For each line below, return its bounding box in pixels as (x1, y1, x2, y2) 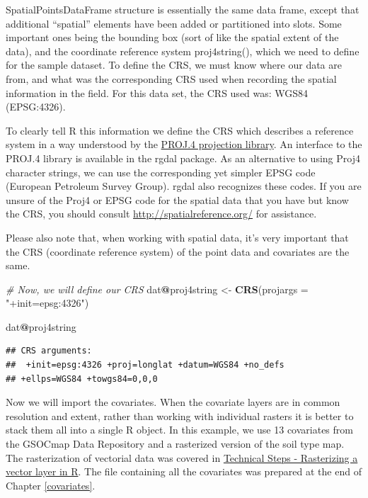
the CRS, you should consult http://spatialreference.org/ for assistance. (6, 206, 317, 221)
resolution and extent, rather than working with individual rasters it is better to (6, 408, 354, 423)
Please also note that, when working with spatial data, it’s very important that (6, 230, 349, 244)
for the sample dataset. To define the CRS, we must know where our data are (6, 57, 342, 72)
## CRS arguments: (6, 346, 92, 356)
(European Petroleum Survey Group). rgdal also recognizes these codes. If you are (6, 179, 362, 193)
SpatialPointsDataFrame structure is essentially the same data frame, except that (6, 2, 360, 16)
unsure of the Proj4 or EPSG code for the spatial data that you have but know (6, 192, 349, 207)
